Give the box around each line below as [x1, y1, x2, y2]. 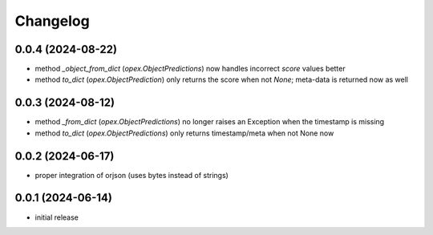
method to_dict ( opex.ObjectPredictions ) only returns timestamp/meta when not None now [34, 128, 334, 138]
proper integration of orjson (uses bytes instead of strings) [34, 170, 229, 180]
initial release [34, 213, 79, 222]
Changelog [14, 12, 90, 30]
